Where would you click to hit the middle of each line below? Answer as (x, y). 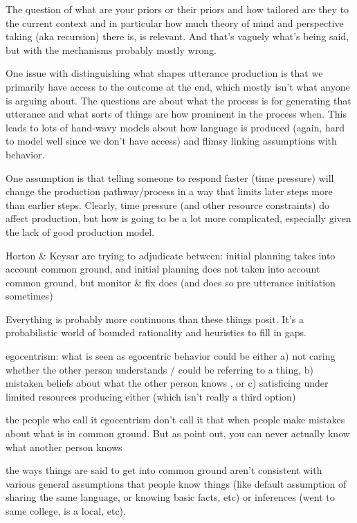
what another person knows (64, 447)
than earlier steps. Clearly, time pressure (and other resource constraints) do (167, 204)
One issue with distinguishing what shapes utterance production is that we (164, 73)
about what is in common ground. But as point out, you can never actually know (178, 433)
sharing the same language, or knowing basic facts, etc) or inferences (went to (170, 497)
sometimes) (29, 296)
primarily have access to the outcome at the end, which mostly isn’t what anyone (178, 86)
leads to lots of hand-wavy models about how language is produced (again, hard (175, 127)
